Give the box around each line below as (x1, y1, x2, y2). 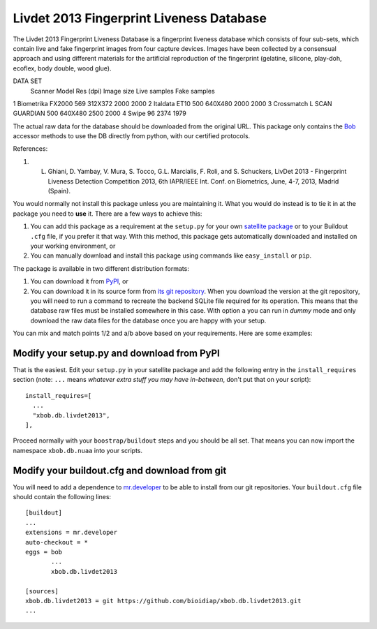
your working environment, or (30, 242, 116, 250)
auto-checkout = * (25, 538, 89, 546)
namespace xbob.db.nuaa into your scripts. (13, 446, 143, 454)
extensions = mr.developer (25, 528, 118, 537)
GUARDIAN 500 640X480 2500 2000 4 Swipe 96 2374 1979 (13, 109, 186, 118)
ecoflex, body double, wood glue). (13, 64, 112, 73)
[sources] (25, 587, 59, 595)
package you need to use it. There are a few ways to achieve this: (13, 209, 202, 218)
